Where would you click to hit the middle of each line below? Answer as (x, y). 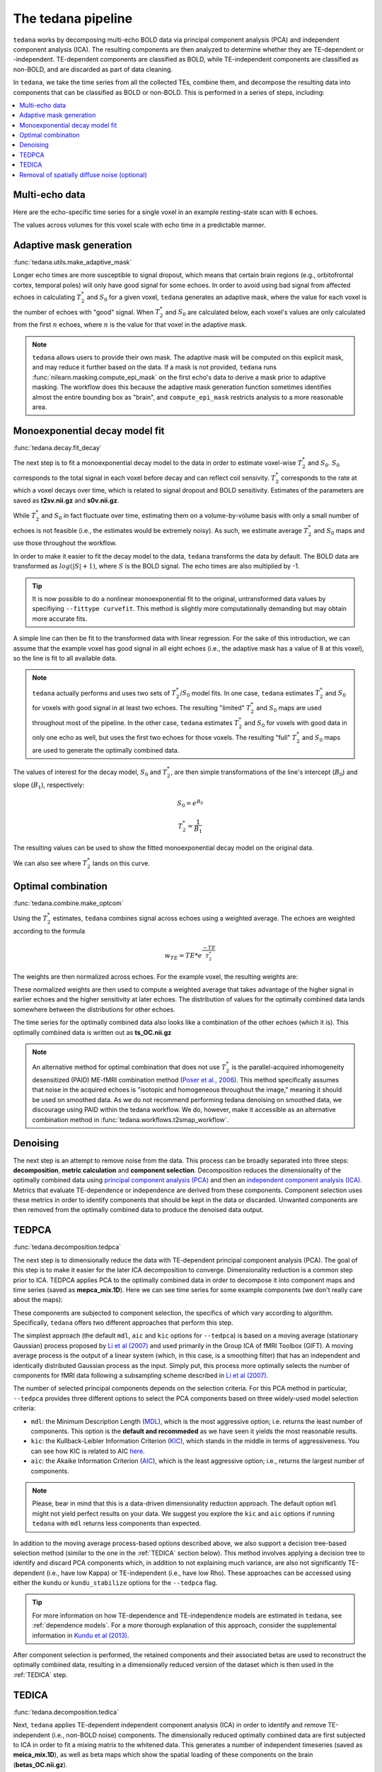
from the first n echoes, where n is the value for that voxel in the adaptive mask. (130, 325)
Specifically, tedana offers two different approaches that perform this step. (123, 1323)
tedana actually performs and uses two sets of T (104, 693)
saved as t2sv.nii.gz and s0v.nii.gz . (66, 500)
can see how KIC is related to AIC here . (88, 1451)
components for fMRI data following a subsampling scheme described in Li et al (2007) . (141, 1376)
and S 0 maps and (339, 531)
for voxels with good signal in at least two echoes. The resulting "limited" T (141, 708)
